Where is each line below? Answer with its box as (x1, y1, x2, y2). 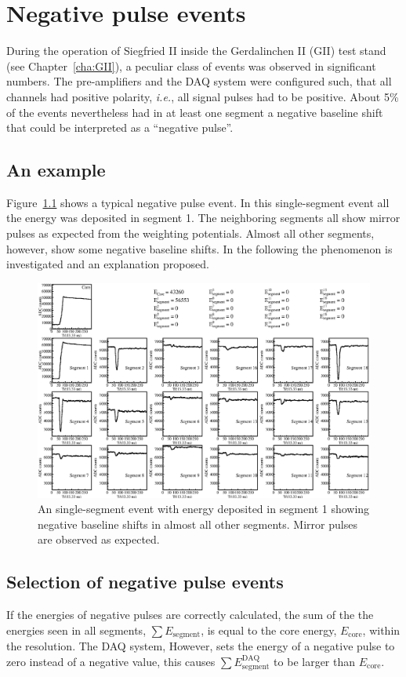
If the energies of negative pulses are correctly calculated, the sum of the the (6, 606, 374, 623)
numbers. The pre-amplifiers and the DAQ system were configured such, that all (6, 73, 392, 89)
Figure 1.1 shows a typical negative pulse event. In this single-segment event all (6, 194, 390, 210)
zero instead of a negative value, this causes (6, 653, 216, 669)
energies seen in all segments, (6, 621, 147, 638)
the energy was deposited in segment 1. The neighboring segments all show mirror (6, 209, 401, 226)
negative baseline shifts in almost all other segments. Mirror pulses (38, 515, 357, 532)
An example (6, 158, 106, 182)
